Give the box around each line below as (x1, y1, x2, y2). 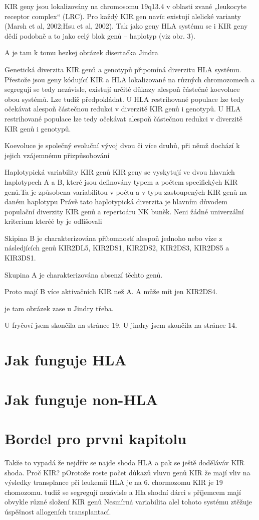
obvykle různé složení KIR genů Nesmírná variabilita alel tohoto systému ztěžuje (5, 496, 252, 507)
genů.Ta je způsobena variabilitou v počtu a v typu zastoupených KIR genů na (5, 186, 247, 197)
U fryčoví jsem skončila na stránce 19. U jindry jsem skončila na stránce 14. (5, 320, 237, 330)
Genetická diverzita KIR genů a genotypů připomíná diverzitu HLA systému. (5, 64, 241, 74)
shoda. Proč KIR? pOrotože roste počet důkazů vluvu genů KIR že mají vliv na (5, 467, 250, 477)
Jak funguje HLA (5, 349, 127, 370)
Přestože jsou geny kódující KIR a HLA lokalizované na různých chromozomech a (5, 74, 255, 84)
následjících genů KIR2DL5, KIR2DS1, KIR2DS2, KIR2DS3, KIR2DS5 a (5, 242, 229, 253)
